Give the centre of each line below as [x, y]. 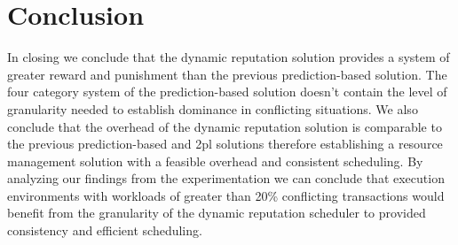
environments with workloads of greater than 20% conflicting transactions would [226, 195]
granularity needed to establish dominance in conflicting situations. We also [213, 108]
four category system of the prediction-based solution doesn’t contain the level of [227, 92]
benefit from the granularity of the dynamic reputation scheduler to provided [217, 213]
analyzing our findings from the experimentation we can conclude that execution [226, 178]
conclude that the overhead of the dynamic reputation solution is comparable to [225, 126]
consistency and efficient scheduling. [105, 230]
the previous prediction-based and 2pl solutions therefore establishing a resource [225, 144]
